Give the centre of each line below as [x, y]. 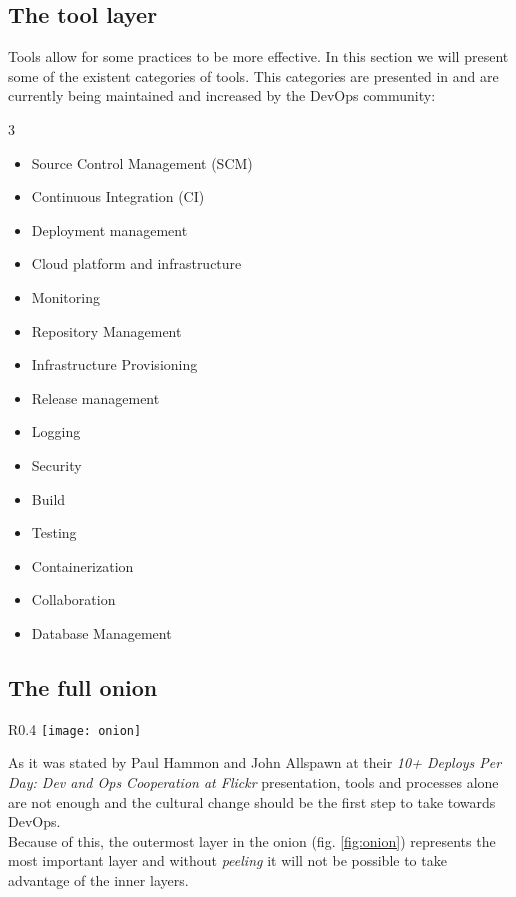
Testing [54, 532]
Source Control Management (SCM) [142, 162]
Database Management [101, 632]
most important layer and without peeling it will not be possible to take [227, 860]
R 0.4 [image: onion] [75, 728]
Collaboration [73, 599]
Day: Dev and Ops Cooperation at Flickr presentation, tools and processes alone [253, 781]
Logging [56, 431]
